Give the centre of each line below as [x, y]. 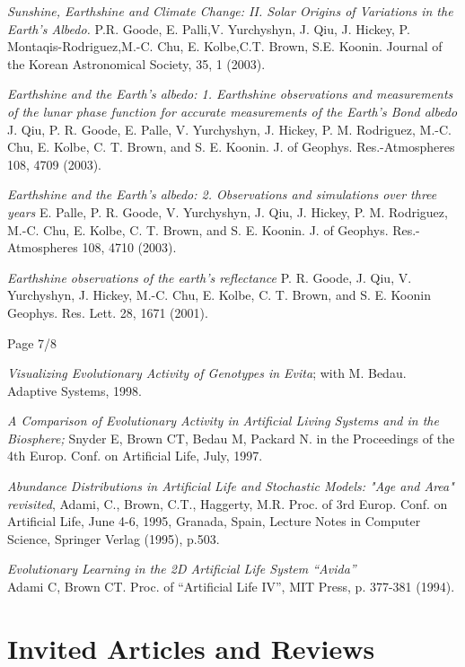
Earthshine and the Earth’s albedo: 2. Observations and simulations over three [222, 194]
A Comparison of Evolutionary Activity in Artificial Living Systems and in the [223, 421]
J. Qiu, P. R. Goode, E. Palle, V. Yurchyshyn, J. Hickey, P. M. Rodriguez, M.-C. [229, 129]
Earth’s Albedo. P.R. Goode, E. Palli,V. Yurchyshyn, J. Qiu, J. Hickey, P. [209, 28]
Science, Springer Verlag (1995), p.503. [114, 538]
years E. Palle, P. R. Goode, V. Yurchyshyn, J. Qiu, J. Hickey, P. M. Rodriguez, [228, 211]
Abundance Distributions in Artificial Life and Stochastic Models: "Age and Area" [231, 486]
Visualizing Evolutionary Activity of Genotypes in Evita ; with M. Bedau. [207, 373]
